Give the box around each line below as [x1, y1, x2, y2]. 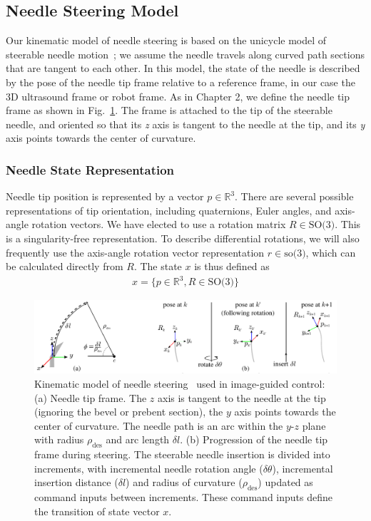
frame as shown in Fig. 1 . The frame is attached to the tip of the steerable [6, 103, 332, 118]
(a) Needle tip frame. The [34, 390, 147, 405]
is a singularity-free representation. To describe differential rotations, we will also [6, 230, 360, 245]
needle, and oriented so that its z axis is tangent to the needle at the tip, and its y [6, 116, 365, 131]
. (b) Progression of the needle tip [180, 432, 328, 447]
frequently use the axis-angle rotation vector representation [6, 244, 265, 259]
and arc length [106, 432, 170, 447]
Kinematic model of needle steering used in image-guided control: [34, 376, 325, 391]
